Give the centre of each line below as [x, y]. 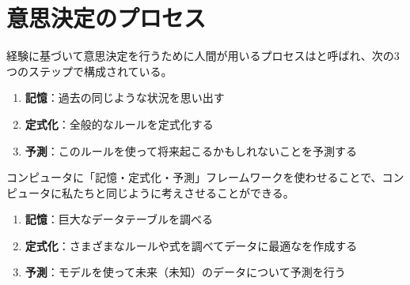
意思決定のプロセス [106, 18]
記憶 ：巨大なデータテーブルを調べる [119, 219]
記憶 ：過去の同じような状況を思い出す [125, 97]
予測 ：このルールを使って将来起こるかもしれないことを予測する [191, 150]
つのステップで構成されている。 [89, 71]
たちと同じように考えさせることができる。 [183, 192]
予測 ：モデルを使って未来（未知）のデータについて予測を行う [185, 272]
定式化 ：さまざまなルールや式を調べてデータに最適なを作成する [191, 245]
